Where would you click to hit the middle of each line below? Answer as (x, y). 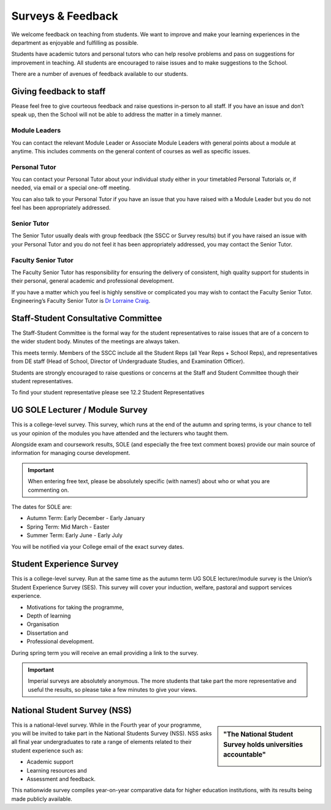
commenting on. (48, 490)
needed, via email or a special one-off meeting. (71, 188)
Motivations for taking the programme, (75, 607)
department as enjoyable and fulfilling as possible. (75, 42)
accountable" (245, 755)
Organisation (43, 624)
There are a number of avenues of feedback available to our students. (100, 74)
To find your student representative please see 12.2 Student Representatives (108, 392)
